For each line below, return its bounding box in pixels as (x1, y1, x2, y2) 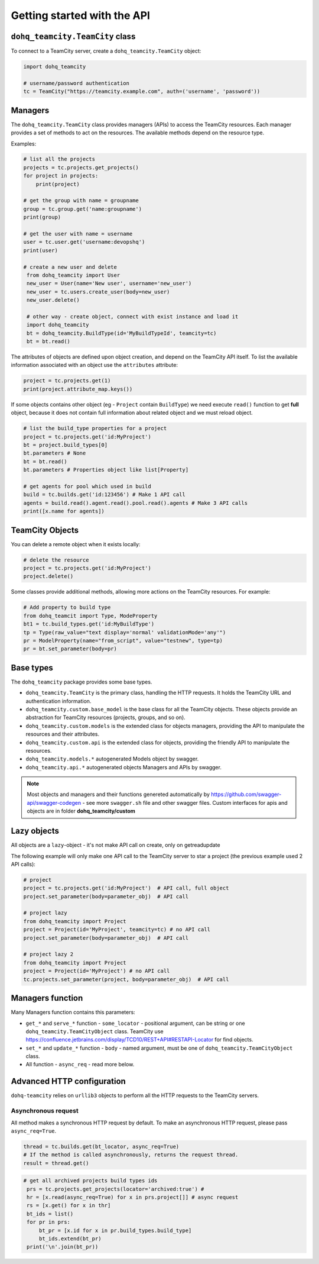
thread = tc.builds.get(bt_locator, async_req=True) (23, 1143, 180, 1150)
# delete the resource (23, 556, 89, 563)
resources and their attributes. (25, 731, 100, 738)
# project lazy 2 (23, 951, 74, 958)
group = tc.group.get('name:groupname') (23, 205, 142, 212)
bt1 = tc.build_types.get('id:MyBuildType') (23, 621, 155, 627)
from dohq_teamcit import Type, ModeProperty (23, 612, 158, 619)
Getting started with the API (11, 9, 151, 22)
